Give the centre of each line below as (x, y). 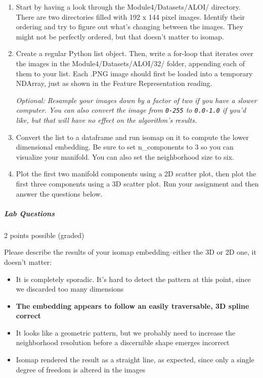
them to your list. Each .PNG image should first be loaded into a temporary (134, 73)
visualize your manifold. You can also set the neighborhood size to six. (125, 156)
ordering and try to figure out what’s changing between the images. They (129, 27)
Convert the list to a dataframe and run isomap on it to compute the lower (132, 137)
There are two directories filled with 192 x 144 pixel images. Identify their (130, 16)
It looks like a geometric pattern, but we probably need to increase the (125, 332)
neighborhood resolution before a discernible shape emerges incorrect (123, 342)
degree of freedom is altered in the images (81, 369)
